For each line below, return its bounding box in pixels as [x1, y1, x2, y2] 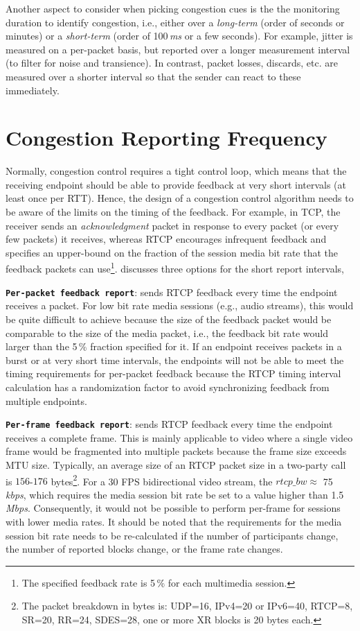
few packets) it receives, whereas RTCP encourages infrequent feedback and [6, 232, 327, 246]
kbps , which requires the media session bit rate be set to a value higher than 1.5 [6, 487, 344, 501]
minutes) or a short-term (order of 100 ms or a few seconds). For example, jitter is [6, 28, 353, 43]
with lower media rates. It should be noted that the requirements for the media [6, 514, 342, 528]
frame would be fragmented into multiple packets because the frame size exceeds [6, 444, 347, 458]
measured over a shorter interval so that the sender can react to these [6, 69, 301, 83]
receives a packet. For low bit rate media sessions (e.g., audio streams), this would [6, 298, 354, 313]
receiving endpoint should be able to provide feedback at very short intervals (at [6, 177, 346, 191]
